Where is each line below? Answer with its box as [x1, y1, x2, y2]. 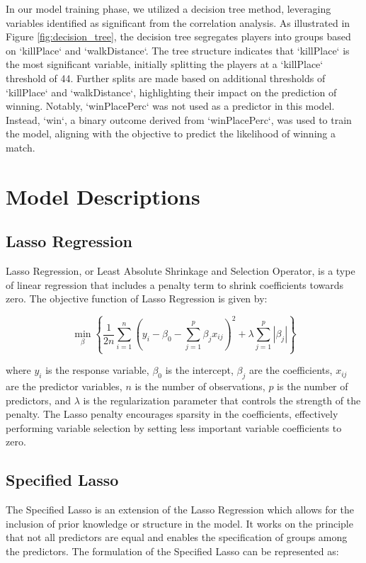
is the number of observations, [135, 378, 265, 393]
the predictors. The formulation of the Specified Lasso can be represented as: [6, 543, 339, 558]
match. [6, 140, 35, 154]
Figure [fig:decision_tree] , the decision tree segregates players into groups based [6, 29, 351, 44]
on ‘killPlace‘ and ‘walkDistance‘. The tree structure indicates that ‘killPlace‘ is [6, 42, 350, 57]
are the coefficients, [248, 363, 333, 377]
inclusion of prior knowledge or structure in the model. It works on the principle [6, 516, 353, 530]
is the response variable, [45, 363, 149, 377]
